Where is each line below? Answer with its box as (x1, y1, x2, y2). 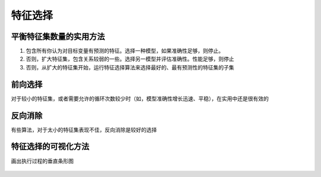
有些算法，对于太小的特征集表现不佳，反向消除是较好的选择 (11, 126, 157, 133)
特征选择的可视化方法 (11, 141, 89, 151)
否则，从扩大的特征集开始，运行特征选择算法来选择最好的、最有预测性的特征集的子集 (26, 64, 234, 71)
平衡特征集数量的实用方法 (11, 31, 105, 42)
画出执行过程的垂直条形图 (11, 157, 74, 165)
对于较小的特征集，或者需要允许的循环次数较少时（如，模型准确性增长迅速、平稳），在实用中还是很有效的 (11, 95, 269, 102)
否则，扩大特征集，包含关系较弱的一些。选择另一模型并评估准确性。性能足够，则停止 (26, 55, 234, 62)
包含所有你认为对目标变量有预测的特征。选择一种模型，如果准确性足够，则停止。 (26, 48, 224, 55)
